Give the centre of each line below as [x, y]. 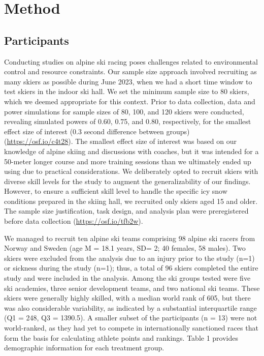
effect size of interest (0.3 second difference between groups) [97, 131]
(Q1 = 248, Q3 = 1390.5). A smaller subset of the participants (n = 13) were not [131, 318]
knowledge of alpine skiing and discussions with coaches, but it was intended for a [131, 151]
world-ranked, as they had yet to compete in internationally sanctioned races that [131, 328]
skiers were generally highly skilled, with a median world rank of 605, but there [127, 298]
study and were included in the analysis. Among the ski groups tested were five [127, 278]
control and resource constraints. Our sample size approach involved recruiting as [130, 71]
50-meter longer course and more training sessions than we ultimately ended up [128, 161]
